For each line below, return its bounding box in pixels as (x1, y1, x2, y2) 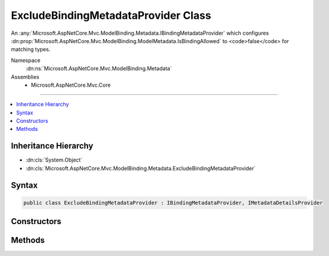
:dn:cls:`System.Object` (25, 156, 83, 163)
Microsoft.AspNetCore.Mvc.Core (31, 81, 111, 88)
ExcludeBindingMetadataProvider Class (11, 9, 211, 22)
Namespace (11, 57, 41, 64)
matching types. (11, 46, 50, 53)
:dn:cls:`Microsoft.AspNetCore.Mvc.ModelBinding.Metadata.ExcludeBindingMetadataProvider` (25, 165, 256, 172)
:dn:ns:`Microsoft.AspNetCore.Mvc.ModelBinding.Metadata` (25, 65, 172, 72)
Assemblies (11, 73, 40, 80)
